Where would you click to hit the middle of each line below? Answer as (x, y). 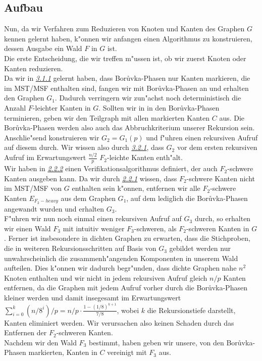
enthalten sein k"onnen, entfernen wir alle (136, 188)
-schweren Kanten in (218, 228)
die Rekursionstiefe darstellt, (191, 310)
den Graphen (24, 98)
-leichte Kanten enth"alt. (145, 157)
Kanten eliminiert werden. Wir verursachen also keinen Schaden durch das (119, 322)
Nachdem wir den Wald (40, 342)
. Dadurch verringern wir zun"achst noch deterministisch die (148, 98)
